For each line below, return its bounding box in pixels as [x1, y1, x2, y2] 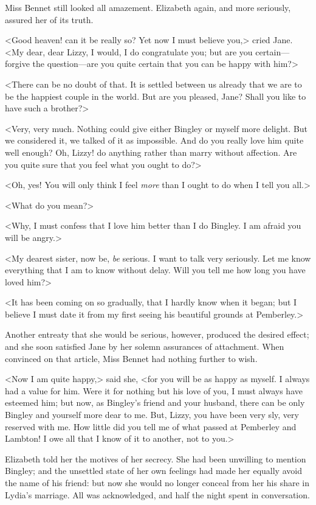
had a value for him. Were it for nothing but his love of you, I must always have [5, 384, 303, 397]
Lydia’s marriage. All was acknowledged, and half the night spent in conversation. [5, 488, 310, 501]
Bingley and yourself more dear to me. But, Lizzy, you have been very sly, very [5, 408, 299, 421]
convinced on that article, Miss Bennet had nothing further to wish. [5, 352, 258, 364]
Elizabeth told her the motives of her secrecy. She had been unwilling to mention [5, 452, 306, 465]
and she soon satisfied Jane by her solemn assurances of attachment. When [5, 340, 284, 353]
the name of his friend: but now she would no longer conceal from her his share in [5, 476, 310, 489]
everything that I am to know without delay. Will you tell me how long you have [5, 263, 306, 276]
